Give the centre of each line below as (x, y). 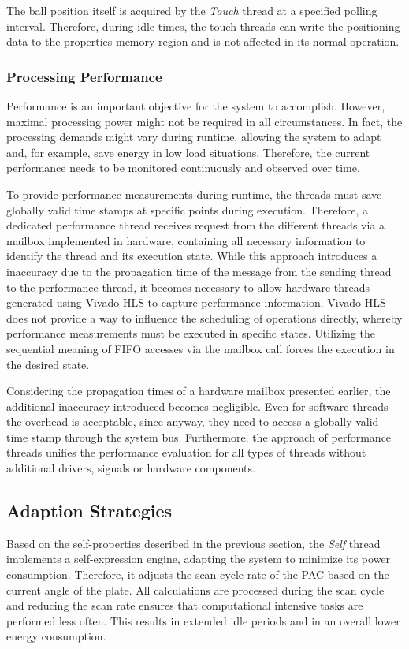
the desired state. (48, 364)
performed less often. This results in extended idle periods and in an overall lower (203, 620)
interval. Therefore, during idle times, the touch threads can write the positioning (203, 26)
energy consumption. (56, 636)
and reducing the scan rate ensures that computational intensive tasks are (185, 605)
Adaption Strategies (89, 511)
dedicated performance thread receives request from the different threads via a (196, 225)
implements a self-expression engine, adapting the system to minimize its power (199, 559)
